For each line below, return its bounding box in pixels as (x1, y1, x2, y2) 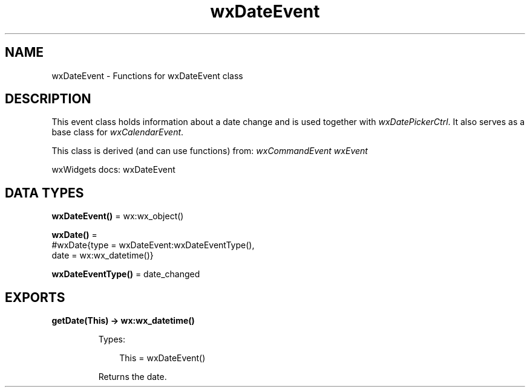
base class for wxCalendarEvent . (51, 127, 184, 138)
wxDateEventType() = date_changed (51, 269, 200, 280)
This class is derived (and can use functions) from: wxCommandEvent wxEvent (51, 146, 368, 156)
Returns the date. (98, 371, 167, 382)
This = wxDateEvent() (119, 353, 206, 364)
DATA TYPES (5, 185, 84, 201)
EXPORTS (5, 289, 65, 305)
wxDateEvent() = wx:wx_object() (51, 211, 184, 222)
